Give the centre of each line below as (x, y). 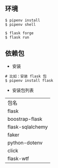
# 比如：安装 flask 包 (26, 76)
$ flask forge (19, 33)
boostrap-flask (25, 119)
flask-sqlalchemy (28, 127)
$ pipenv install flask (29, 80)
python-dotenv (25, 143)
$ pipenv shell (20, 24)
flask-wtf (18, 158)
